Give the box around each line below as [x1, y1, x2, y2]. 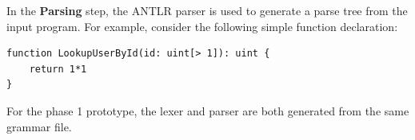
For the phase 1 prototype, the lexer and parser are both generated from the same [6, 102, 409, 119]
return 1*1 [29, 63, 87, 75]
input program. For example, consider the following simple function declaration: [6, 17, 398, 34]
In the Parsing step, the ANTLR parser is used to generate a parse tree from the [6, 2, 408, 18]
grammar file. [6, 118, 72, 134]
